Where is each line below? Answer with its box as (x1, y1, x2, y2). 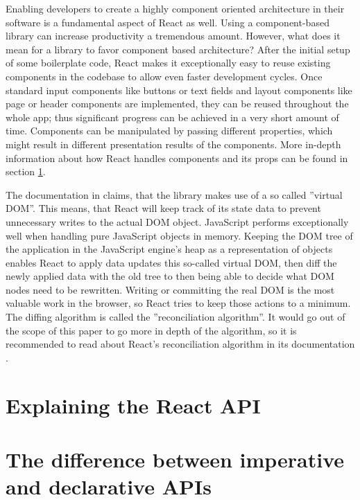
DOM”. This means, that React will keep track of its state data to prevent (6, 201, 321, 215)
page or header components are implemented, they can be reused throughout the (6, 96, 349, 111)
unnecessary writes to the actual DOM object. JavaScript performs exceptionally (6, 214, 349, 229)
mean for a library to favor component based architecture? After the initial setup (6, 42, 350, 56)
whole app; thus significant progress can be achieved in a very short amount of (6, 109, 339, 124)
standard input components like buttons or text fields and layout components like (6, 82, 352, 97)
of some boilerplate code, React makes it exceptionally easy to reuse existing (6, 55, 331, 70)
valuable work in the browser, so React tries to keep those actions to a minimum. (6, 296, 351, 310)
